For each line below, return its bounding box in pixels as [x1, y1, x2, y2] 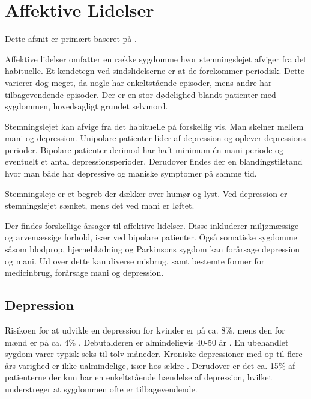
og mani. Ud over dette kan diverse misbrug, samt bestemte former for [5, 254, 265, 267]
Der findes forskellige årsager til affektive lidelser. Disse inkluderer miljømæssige [5, 219, 299, 231]
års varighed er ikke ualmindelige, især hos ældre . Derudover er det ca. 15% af [5, 359, 295, 371]
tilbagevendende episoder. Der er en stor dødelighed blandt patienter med [5, 88, 276, 100]
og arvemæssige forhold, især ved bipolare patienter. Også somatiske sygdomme [5, 231, 297, 243]
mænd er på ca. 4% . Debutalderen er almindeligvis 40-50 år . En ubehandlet [5, 335, 289, 348]
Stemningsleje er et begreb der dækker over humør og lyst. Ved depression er [5, 187, 288, 199]
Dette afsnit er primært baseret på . [5, 32, 137, 45]
